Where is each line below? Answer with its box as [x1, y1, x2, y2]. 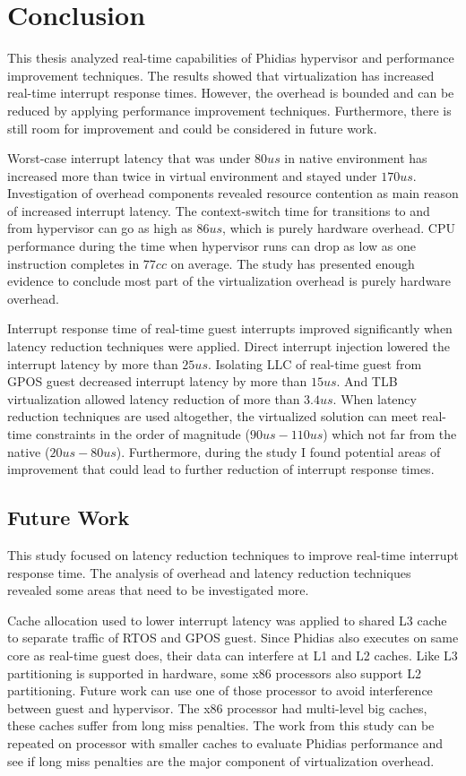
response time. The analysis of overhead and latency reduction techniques [7, 563, 411, 582]
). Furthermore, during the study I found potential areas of [116, 442, 441, 461]
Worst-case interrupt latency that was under [7, 149, 251, 168]
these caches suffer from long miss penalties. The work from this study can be [7, 716, 435, 735]
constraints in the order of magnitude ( [35, 425, 250, 443]
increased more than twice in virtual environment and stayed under [7, 166, 377, 185]
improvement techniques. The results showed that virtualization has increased [7, 65, 435, 84]
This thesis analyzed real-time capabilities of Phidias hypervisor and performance [7, 48, 454, 67]
